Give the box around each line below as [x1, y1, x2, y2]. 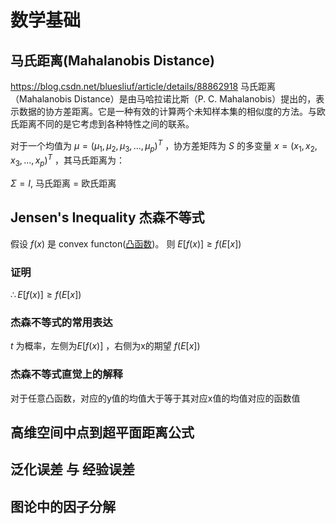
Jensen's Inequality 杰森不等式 [10, 209, 205, 226]
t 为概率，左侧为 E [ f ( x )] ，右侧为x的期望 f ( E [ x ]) [10, 340, 201, 352]
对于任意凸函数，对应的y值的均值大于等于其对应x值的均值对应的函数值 [10, 392, 301, 404]
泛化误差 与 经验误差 [10, 461, 135, 478]
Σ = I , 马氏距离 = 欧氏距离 [10, 177, 117, 189]
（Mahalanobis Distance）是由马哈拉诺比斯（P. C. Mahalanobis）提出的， [10, 93, 317, 105]
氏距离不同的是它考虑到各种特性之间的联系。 [10, 118, 195, 130]
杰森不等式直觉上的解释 [10, 367, 123, 381]
